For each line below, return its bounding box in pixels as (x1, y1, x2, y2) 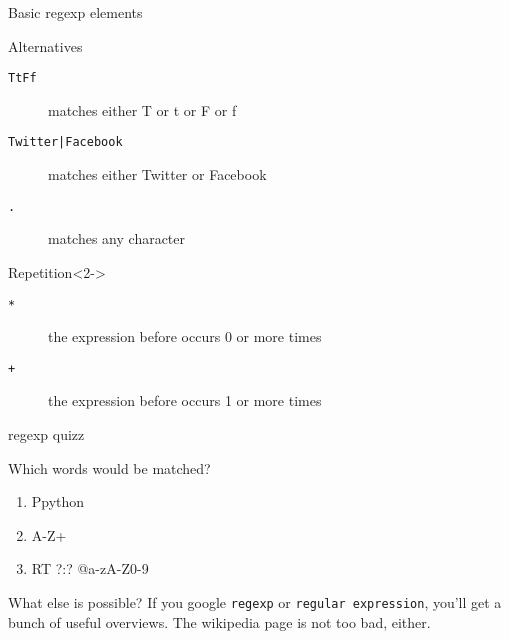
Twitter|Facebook (8, 135, 123, 150)
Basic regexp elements (8, 2, 143, 22)
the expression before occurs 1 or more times (48, 390, 322, 411)
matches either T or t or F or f (48, 99, 237, 120)
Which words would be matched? (8, 457, 211, 478)
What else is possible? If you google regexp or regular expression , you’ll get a (8, 592, 502, 613)
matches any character (48, 228, 186, 249)
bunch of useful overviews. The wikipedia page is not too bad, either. (8, 611, 431, 632)
